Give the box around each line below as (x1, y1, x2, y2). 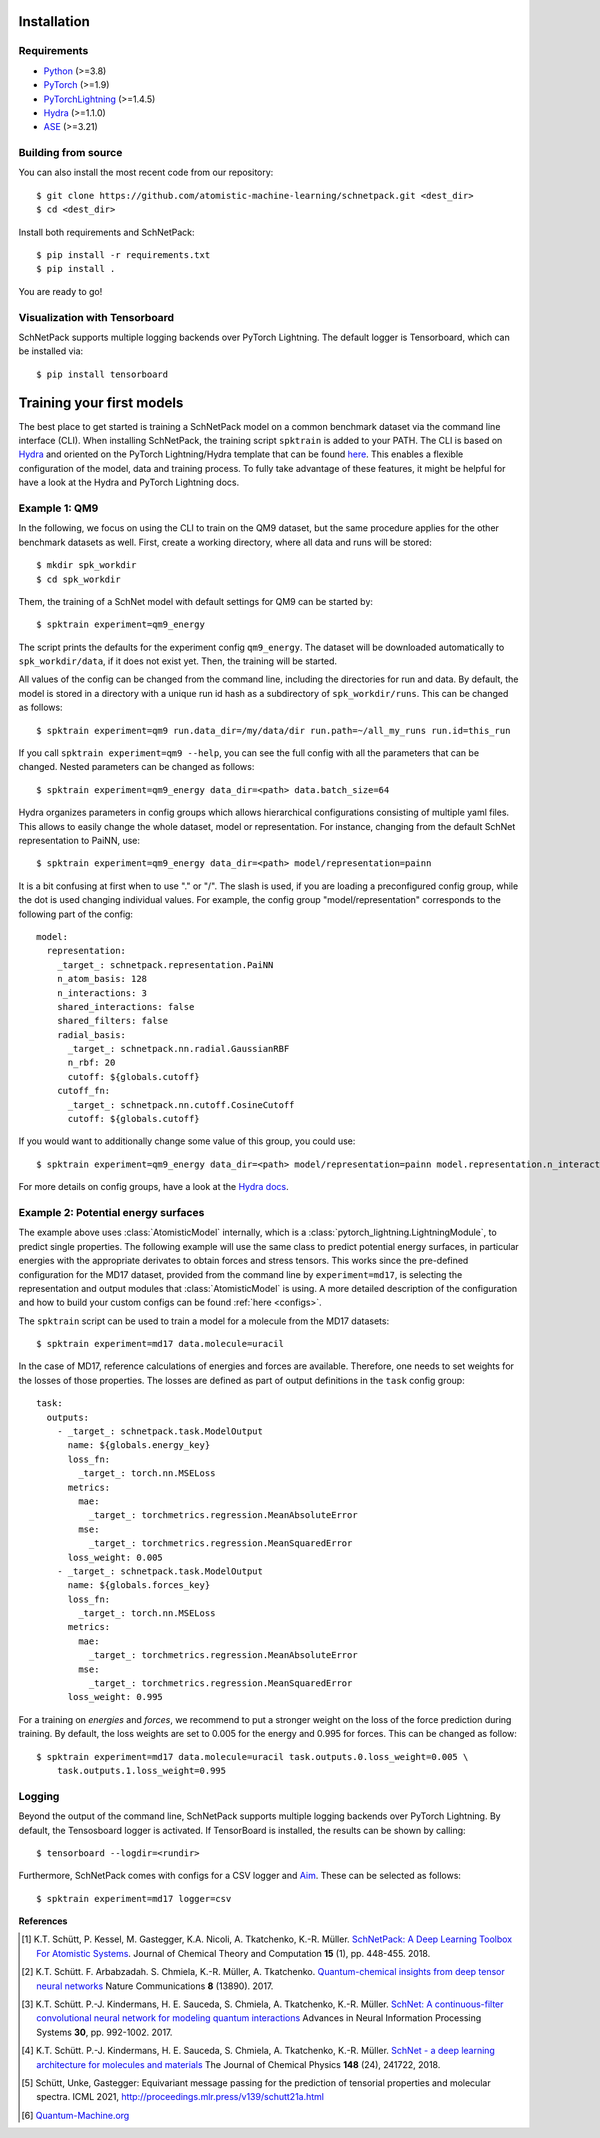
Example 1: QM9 (18, 501, 99, 515)
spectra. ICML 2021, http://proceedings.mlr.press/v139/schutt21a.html (36, 2091, 325, 2103)
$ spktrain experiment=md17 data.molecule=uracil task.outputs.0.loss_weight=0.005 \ (36, 1751, 469, 1762)
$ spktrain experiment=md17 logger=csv (36, 1893, 232, 1904)
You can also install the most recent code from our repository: (18, 166, 274, 179)
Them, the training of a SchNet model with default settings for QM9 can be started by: (18, 595, 374, 607)
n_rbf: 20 (67, 1057, 116, 1069)
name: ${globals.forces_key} (67, 1580, 211, 1591)
